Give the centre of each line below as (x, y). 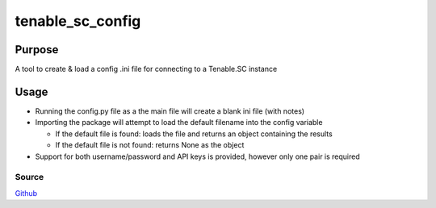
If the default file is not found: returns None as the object (150, 145)
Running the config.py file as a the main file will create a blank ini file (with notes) (170, 111)
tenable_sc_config (78, 21)
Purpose (37, 50)
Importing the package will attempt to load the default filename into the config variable (179, 123)
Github (26, 193)
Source (29, 177)
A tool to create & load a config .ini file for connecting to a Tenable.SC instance (146, 69)
